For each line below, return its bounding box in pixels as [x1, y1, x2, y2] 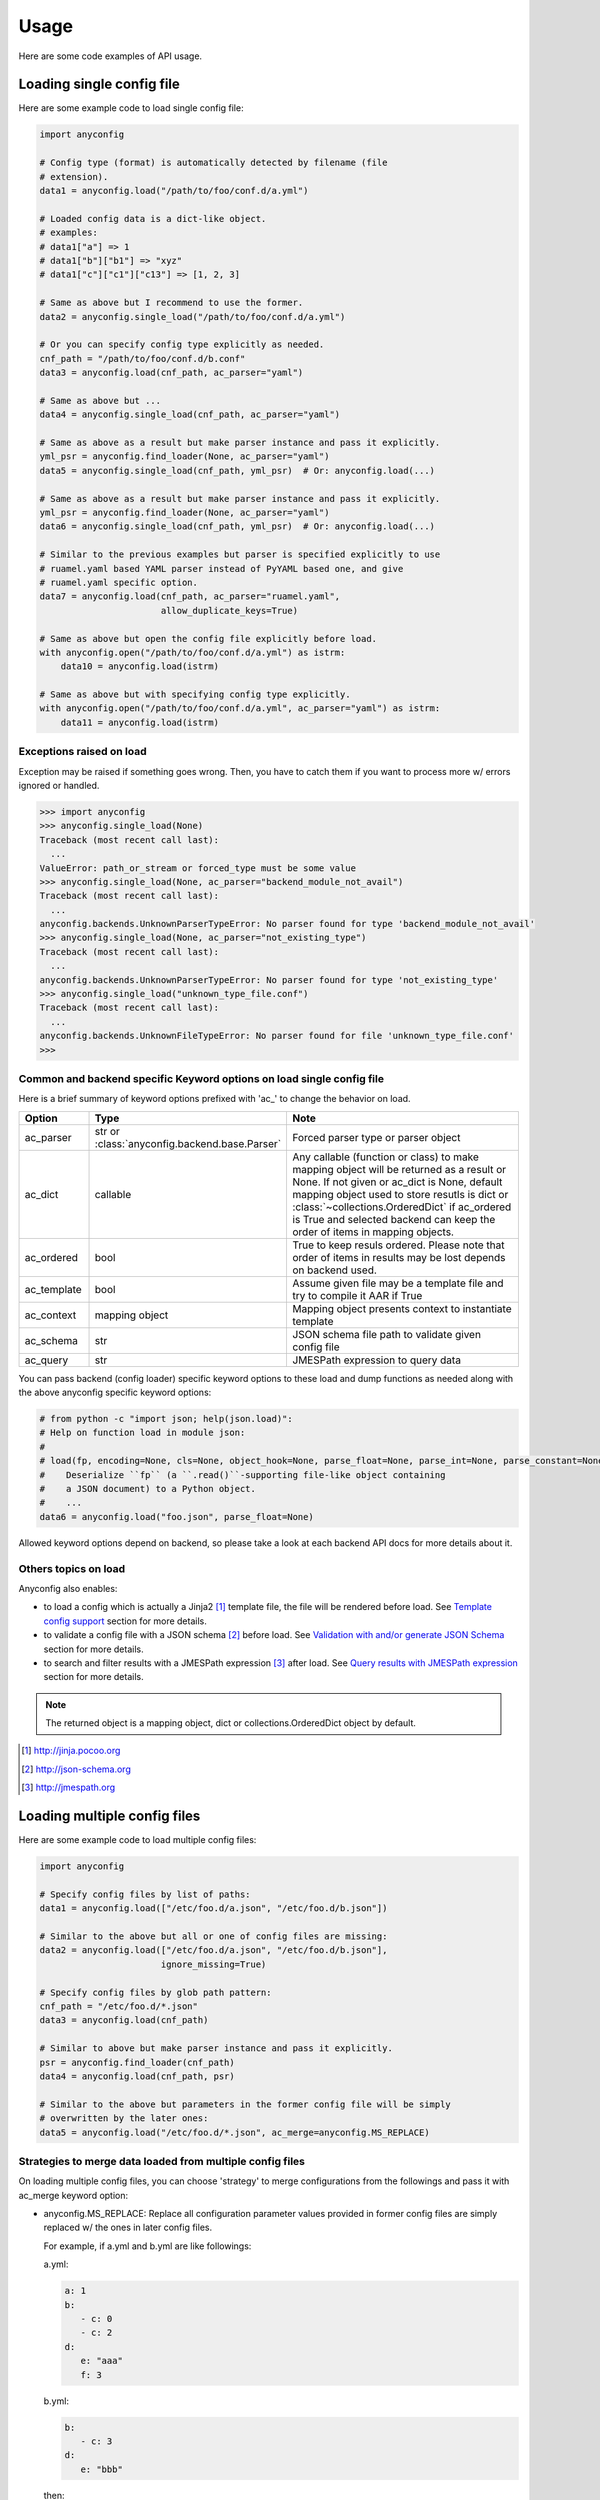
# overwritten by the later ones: [39, 2113, 209, 2124]
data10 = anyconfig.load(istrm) [60, 661, 220, 672]
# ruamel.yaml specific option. [39, 576, 199, 588]
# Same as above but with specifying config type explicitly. [39, 689, 351, 700]
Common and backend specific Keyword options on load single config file [18, 1071, 385, 1085]
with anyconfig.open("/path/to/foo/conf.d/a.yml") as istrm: [39, 646, 346, 658]
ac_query [24, 1353, 69, 1367]
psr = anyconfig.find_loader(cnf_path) [39, 2056, 235, 2068]
